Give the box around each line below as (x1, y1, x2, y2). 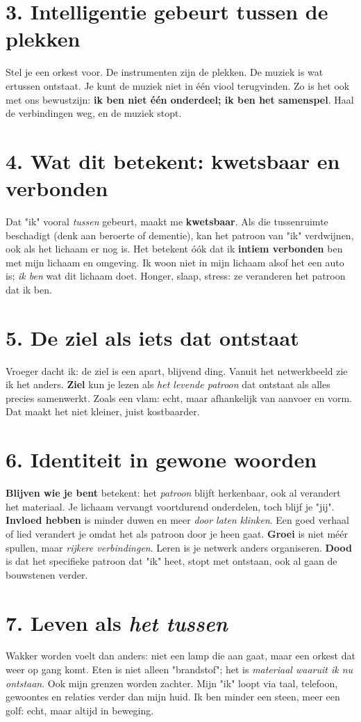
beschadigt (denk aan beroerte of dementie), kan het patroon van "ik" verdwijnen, (6, 227, 354, 242)
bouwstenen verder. (6, 567, 88, 581)
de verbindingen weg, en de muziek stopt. (6, 106, 182, 120)
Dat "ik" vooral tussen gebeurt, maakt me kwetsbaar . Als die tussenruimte (6, 214, 328, 228)
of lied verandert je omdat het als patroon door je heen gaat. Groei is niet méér (6, 526, 349, 540)
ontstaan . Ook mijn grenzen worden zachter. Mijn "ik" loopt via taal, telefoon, (6, 675, 338, 690)
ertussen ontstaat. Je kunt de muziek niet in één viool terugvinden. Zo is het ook (6, 78, 350, 93)
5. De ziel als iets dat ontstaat (6, 323, 299, 351)
